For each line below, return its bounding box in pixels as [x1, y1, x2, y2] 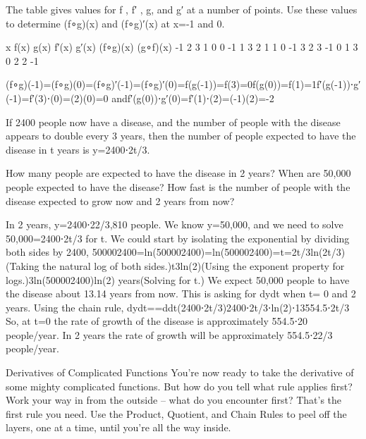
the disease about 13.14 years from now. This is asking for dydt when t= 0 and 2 [6, 286, 356, 301]
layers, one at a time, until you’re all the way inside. [6, 420, 231, 435]
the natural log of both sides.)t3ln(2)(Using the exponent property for [42, 258, 345, 273]
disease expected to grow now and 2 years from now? [6, 193, 235, 208]
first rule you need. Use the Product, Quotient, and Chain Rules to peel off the [6, 406, 347, 421]
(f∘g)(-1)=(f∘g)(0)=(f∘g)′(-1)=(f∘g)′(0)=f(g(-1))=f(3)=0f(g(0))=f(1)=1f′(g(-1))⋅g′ [6, 77, 361, 92]
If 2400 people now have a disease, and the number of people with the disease [6, 114, 341, 129]
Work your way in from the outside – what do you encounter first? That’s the [6, 392, 342, 407]
